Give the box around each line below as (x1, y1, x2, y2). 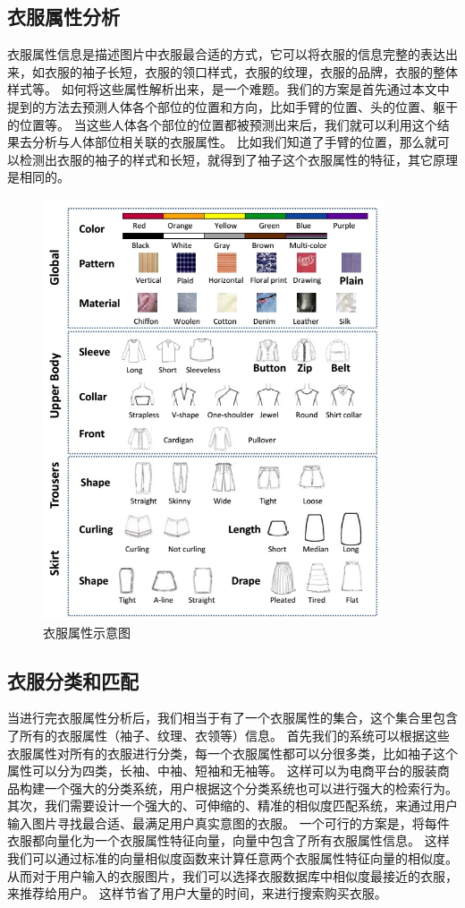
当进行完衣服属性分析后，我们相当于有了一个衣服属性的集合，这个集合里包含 (7, 708, 458, 727)
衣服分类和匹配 (7, 666, 139, 694)
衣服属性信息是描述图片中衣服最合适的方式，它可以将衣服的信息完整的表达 (7, 45, 445, 64)
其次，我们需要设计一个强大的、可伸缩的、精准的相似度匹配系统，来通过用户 (7, 796, 458, 815)
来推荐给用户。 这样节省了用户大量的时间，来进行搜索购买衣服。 (7, 884, 387, 903)
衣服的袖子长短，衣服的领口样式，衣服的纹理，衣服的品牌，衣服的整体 (44, 62, 458, 81)
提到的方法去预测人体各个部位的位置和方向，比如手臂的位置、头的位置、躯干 (7, 97, 458, 116)
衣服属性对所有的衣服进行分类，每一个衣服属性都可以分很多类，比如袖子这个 (7, 743, 458, 762)
